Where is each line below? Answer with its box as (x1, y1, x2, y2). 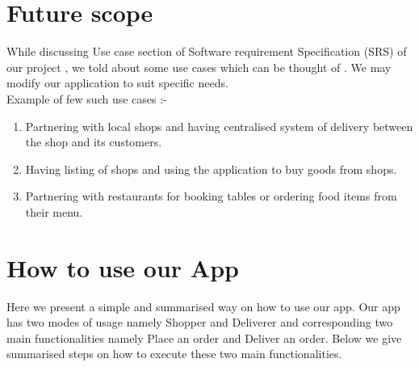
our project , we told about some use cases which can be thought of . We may (6, 58, 392, 75)
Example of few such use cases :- (6, 90, 167, 107)
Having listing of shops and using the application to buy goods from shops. (25, 160, 397, 177)
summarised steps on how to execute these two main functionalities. (6, 345, 342, 362)
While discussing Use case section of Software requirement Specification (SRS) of (6, 43, 407, 60)
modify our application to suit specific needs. (6, 74, 228, 91)
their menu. (25, 203, 83, 220)
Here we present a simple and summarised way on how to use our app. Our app (6, 297, 400, 314)
